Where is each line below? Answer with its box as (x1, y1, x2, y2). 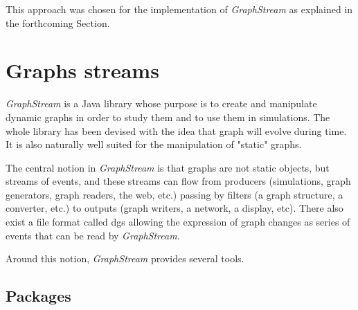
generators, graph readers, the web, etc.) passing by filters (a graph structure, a (6, 187, 343, 201)
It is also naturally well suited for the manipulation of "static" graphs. (6, 137, 302, 152)
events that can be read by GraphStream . (6, 228, 180, 242)
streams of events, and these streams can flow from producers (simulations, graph (6, 174, 351, 188)
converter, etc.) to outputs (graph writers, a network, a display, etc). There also (6, 201, 343, 215)
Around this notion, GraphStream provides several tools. (6, 251, 244, 266)
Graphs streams (6, 56, 159, 84)
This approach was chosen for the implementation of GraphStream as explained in (6, 2, 353, 16)
